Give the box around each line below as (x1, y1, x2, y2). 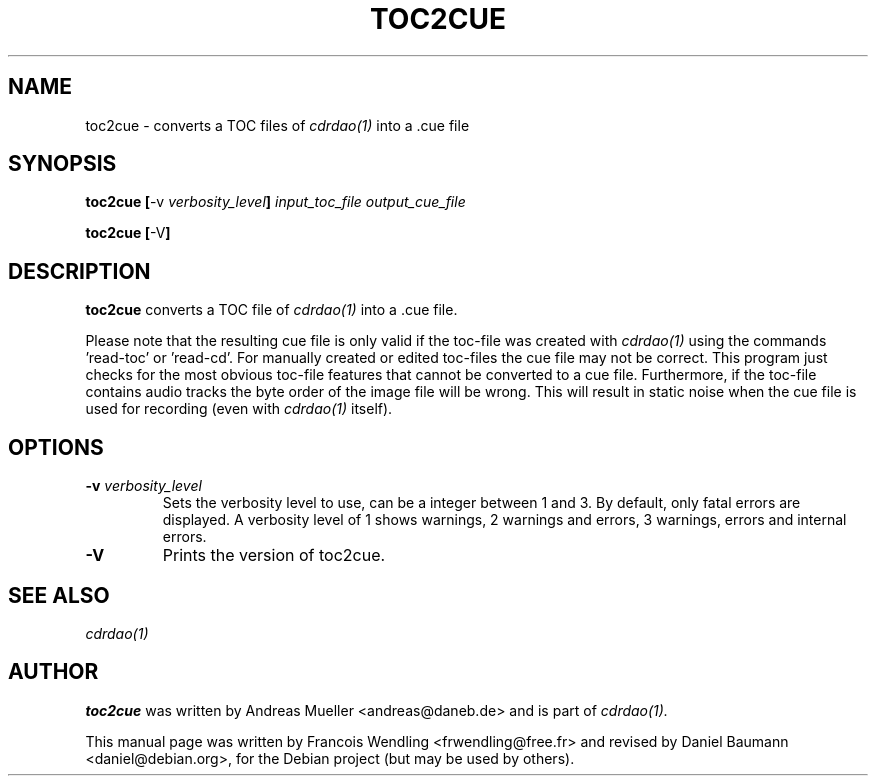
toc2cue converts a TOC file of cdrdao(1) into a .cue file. (85, 301, 458, 319)
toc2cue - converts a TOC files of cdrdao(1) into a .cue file (85, 116, 470, 134)
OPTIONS (8, 434, 104, 460)
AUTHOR (8, 659, 99, 685)
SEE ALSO (8, 582, 110, 608)
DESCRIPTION (8, 258, 151, 284)
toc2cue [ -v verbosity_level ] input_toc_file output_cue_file (85, 193, 466, 211)
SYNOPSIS (8, 151, 117, 177)
